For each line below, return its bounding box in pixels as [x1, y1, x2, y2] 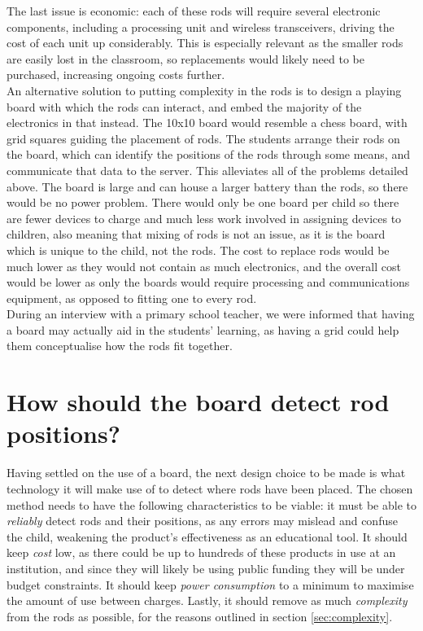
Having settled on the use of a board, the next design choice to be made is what [7, 464, 406, 481]
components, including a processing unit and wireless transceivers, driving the [7, 18, 395, 35]
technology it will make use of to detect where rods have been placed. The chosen [7, 480, 413, 497]
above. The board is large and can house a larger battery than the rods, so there [7, 177, 408, 195]
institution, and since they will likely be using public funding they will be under [7, 559, 405, 576]
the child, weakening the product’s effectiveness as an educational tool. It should [7, 528, 408, 545]
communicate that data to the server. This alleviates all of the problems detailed [7, 161, 408, 178]
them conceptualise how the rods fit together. [7, 337, 233, 354]
